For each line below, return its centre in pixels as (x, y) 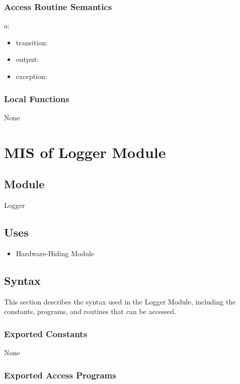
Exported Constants (46, 333)
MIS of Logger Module (85, 152)
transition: (32, 42)
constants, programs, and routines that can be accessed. (90, 311)
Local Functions (37, 98)
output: (27, 59)
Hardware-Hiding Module (55, 253)
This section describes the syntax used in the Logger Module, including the (120, 301)
